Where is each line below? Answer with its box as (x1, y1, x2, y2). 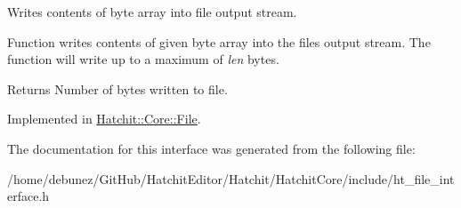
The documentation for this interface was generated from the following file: (7, 139, 416, 157)
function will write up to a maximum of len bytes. (7, 50, 279, 68)
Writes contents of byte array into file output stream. (7, 3, 297, 20)
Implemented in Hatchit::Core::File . (7, 109, 201, 128)
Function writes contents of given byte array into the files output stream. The (7, 32, 431, 51)
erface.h (7, 187, 50, 205)
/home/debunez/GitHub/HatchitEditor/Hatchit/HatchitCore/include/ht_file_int (7, 169, 455, 188)
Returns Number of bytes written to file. (7, 79, 228, 98)
